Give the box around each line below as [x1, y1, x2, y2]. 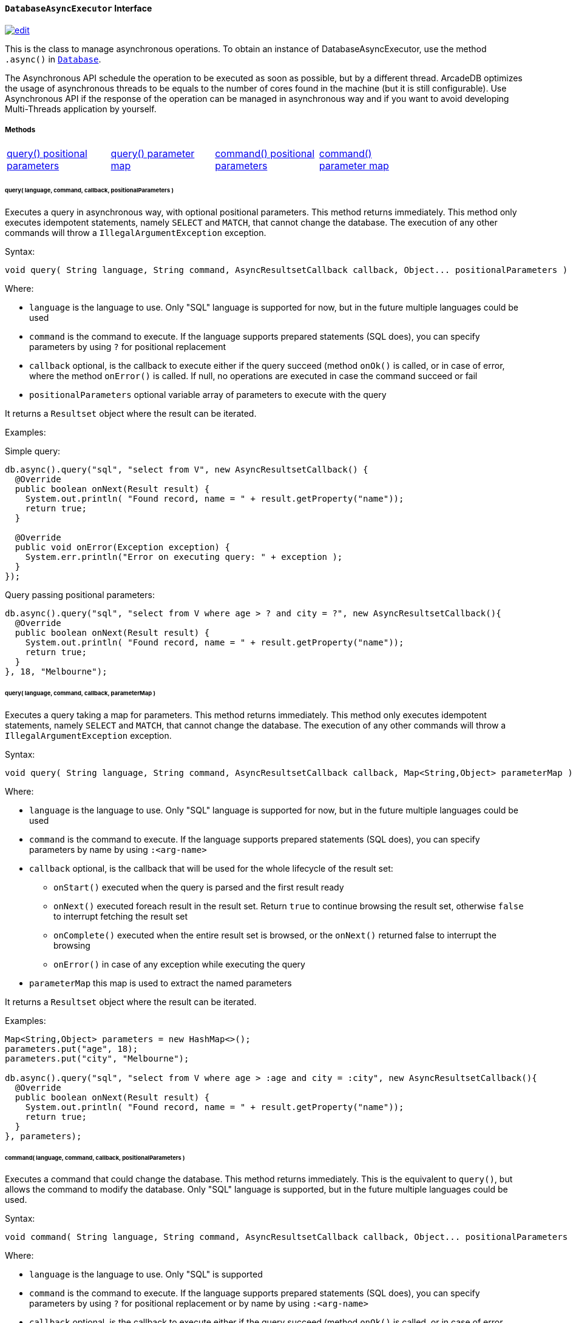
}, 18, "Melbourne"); [5, 667, 107, 677]
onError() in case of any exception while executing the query [53, 958, 305, 969]
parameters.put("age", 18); [5, 1043, 138, 1054]
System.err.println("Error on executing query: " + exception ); [25, 552, 343, 562]
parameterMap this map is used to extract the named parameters [29, 977, 292, 988]
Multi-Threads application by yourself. [5, 103, 157, 114]
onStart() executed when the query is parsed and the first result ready [53, 881, 344, 892]
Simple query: [5, 446, 61, 457]
